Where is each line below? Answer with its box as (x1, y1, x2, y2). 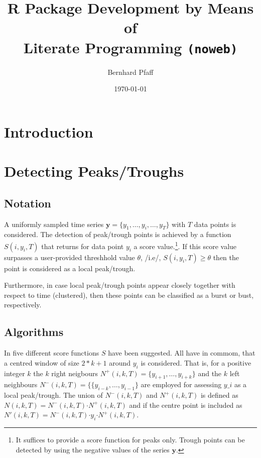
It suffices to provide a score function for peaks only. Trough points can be (16, 434, 245, 445)
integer (4, 368, 25, 378)
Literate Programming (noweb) (23, 37, 238, 57)
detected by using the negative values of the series (16, 444, 170, 454)
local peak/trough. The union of (4, 390, 103, 400)
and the (198, 368, 222, 378)
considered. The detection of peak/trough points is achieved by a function (4, 229, 231, 240)
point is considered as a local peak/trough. (4, 263, 136, 273)
